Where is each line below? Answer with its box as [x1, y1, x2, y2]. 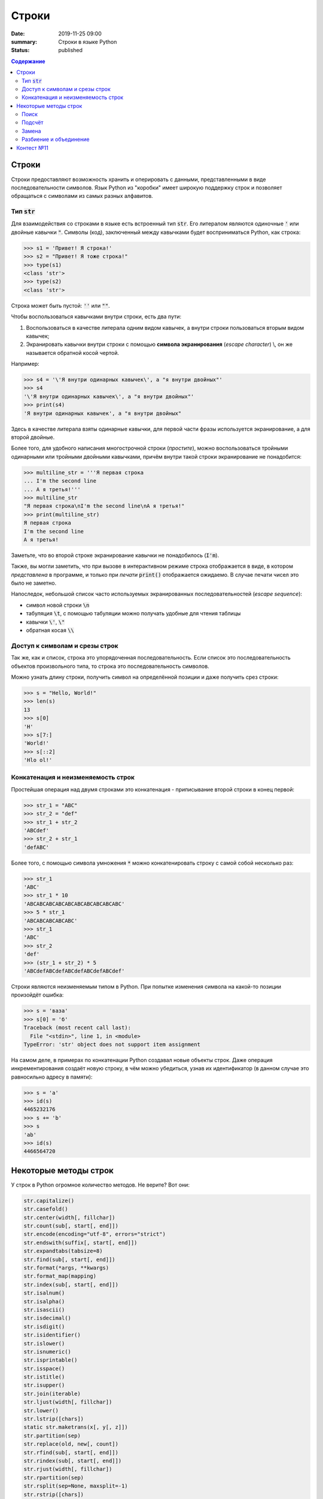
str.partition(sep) [23, 1432, 81, 1439]
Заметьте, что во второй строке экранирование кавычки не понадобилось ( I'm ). [11, 552, 220, 559]
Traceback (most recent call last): [23, 1024, 132, 1031]
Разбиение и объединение [22, 136, 90, 143]
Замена [22, 127, 41, 134]
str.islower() [23, 1340, 65, 1347]
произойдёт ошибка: [11, 991, 64, 998]
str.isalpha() [23, 1298, 65, 1305]
